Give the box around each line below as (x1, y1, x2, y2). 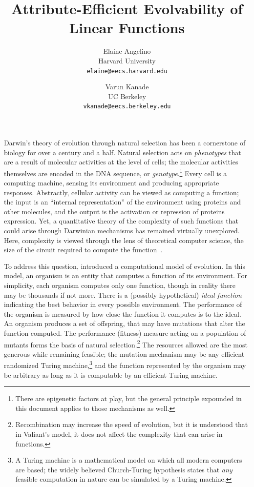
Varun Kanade (105, 81, 149, 92)
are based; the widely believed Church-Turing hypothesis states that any (15, 464, 233, 474)
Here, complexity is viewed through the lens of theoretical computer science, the (4, 235, 244, 245)
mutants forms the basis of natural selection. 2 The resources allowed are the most (4, 338, 248, 349)
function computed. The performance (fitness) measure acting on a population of (4, 327, 246, 338)
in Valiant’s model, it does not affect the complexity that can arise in (15, 429, 223, 439)
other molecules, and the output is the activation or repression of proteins (4, 206, 225, 216)
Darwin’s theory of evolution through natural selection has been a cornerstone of (4, 138, 246, 147)
